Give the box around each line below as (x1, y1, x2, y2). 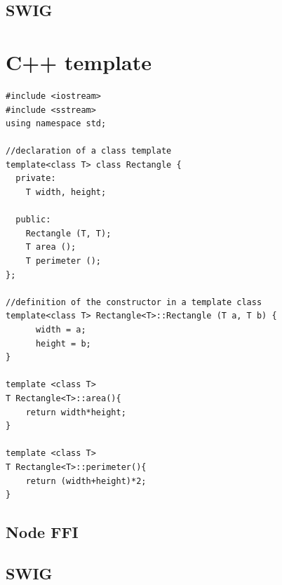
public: (15, 215, 51, 225)
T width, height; (25, 187, 107, 198)
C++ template (6, 47, 152, 76)
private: (15, 173, 56, 184)
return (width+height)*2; (25, 476, 147, 486)
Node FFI (6, 521, 79, 543)
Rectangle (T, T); (25, 228, 112, 238)
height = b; (35, 338, 91, 349)
